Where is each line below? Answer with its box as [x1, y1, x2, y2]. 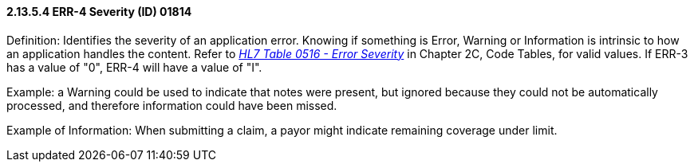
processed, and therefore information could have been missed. [6, 98, 337, 112]
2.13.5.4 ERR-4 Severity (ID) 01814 [6, 5, 192, 18]
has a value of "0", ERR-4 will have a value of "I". [6, 60, 262, 74]
